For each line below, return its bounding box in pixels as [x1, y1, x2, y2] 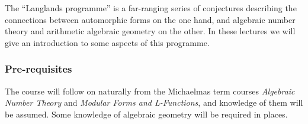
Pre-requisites [5, 61, 72, 76]
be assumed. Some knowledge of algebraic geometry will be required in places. [5, 107, 288, 120]
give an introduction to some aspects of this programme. [5, 36, 210, 48]
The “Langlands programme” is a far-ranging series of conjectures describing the [5, 2, 297, 14]
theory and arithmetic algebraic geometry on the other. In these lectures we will [5, 25, 296, 37]
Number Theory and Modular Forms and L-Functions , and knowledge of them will [5, 96, 303, 109]
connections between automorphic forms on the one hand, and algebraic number [5, 13, 296, 25]
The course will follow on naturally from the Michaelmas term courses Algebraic [5, 84, 295, 97]
